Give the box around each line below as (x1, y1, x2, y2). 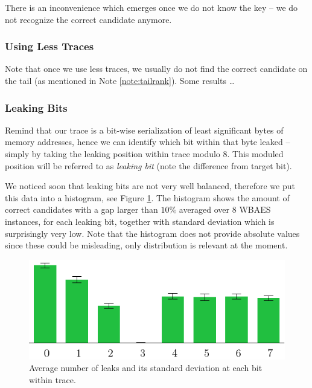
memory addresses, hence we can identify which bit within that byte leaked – (5, 135, 290, 148)
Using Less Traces (5, 39, 94, 54)
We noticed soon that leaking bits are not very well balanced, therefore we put (5, 179, 295, 192)
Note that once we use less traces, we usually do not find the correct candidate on (5, 62, 308, 75)
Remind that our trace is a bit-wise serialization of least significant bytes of (5, 123, 284, 136)
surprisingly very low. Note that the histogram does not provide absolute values (5, 227, 300, 239)
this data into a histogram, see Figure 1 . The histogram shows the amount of (5, 191, 290, 204)
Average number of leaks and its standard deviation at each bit (29, 361, 263, 374)
